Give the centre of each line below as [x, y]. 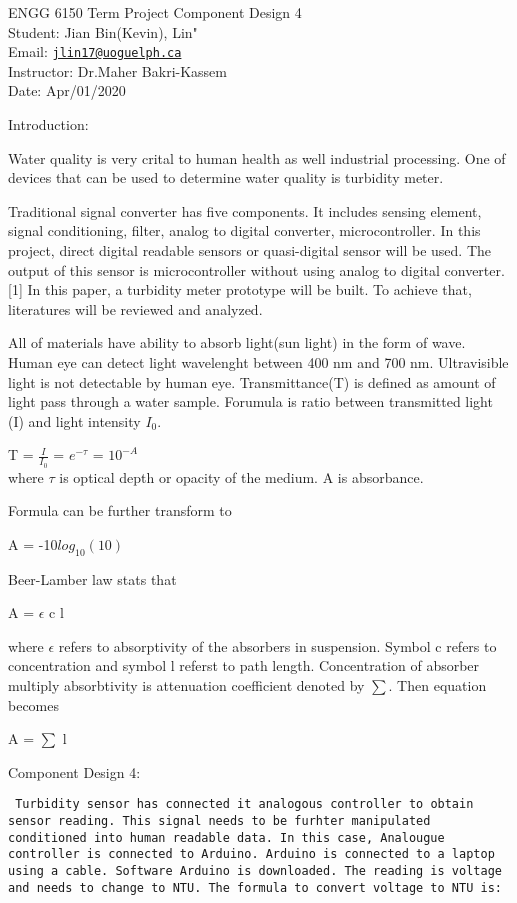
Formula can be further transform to [120, 510]
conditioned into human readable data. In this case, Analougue [226, 837]
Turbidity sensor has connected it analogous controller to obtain [244, 804]
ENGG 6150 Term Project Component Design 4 [155, 12]
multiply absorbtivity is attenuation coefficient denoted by [186, 684]
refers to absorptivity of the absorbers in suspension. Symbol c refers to [277, 645]
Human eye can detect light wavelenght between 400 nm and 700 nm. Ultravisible [258, 361]
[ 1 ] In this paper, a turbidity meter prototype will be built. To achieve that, [240, 289]
